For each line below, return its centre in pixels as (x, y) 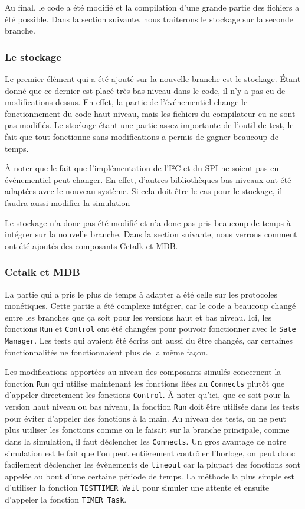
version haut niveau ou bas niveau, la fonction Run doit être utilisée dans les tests (152, 407)
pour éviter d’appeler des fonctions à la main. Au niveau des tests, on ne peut (145, 418)
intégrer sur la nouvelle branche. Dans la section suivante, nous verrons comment (151, 234)
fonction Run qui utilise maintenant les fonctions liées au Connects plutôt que (145, 383)
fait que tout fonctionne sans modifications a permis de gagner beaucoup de (142, 136)
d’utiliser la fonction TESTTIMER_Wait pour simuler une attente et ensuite (137, 487)
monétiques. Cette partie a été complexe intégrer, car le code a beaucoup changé (150, 306)
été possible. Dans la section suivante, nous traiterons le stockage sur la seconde (149, 19)
